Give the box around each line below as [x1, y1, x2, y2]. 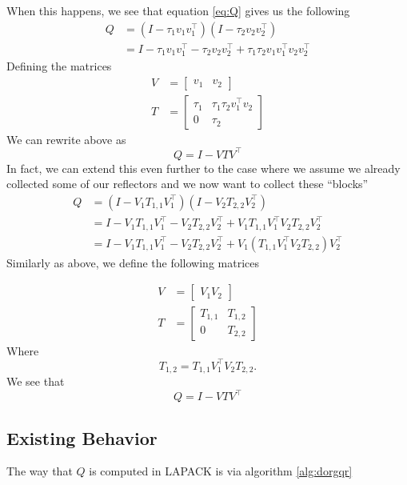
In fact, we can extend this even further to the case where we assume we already [6, 159, 401, 176]
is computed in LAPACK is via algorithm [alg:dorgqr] [89, 463, 353, 479]
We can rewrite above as [6, 130, 126, 147]
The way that [6, 463, 73, 479]
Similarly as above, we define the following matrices [6, 254, 259, 271]
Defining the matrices [6, 57, 112, 74]
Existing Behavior [6, 425, 158, 450]
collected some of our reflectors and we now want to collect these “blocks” [6, 175, 369, 192]
